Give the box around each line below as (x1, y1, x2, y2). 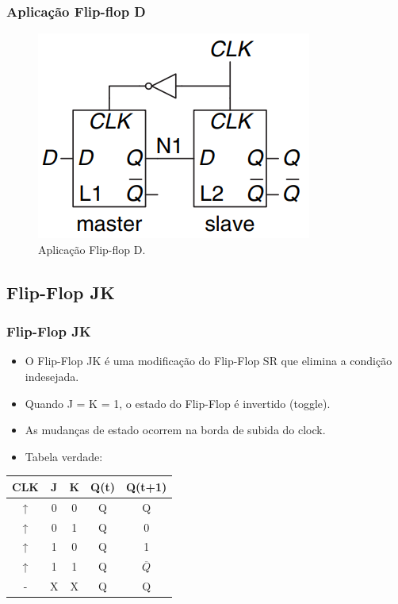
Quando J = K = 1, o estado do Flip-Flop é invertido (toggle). (25, 394, 331, 411)
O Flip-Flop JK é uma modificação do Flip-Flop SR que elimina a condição (25, 352, 392, 369)
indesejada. (25, 368, 79, 384)
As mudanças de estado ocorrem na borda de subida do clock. (25, 421, 326, 438)
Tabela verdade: (25, 448, 103, 464)
